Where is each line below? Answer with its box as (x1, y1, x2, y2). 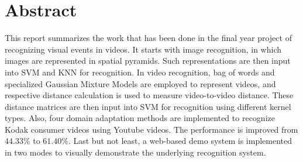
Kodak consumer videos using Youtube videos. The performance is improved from (5, 123, 298, 135)
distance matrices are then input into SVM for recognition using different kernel (5, 100, 291, 112)
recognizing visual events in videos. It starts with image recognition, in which (5, 43, 281, 55)
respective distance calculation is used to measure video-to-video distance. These (5, 89, 294, 101)
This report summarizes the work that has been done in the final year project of (5, 32, 292, 44)
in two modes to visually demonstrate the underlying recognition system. (5, 146, 266, 158)
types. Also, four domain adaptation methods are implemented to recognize (5, 112, 275, 124)
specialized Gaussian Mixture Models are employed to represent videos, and (5, 77, 276, 89)
